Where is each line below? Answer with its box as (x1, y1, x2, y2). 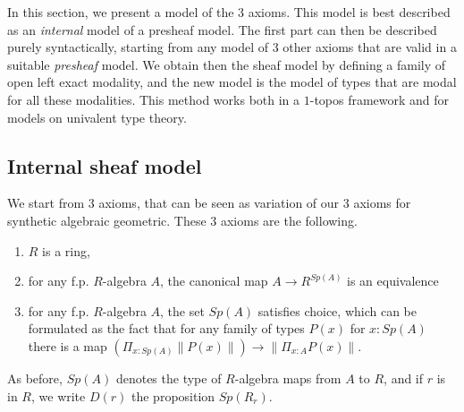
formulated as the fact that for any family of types (28, 319, 305, 338)
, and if (384, 368, 424, 387)
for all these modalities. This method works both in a (7, 90, 300, 108)
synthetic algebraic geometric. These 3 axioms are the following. (7, 210, 358, 229)
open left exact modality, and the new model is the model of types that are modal (7, 73, 457, 91)
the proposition (131, 386, 215, 405)
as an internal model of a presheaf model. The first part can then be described (7, 20, 437, 39)
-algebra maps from (234, 368, 342, 387)
